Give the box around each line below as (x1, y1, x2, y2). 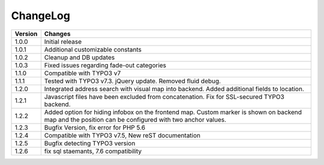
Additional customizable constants (44, 45, 142, 53)
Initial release (44, 37, 82, 46)
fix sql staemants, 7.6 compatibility (44, 147, 142, 155)
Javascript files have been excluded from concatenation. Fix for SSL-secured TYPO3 (44, 92, 284, 101)
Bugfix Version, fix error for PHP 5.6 (44, 123, 146, 131)
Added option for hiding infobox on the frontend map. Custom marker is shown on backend (44, 108, 302, 116)
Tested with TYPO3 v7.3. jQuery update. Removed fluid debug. (44, 77, 221, 85)
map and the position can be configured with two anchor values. (44, 115, 227, 124)
